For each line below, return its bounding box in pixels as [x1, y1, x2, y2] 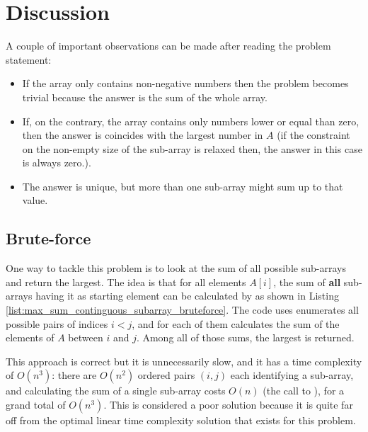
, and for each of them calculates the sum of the [132, 316, 340, 331]
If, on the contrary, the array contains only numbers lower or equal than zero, [22, 113, 360, 128]
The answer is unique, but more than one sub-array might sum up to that [22, 178, 343, 193]
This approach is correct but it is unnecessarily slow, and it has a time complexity [6, 353, 362, 368]
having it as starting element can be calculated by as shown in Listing [35, 288, 339, 303]
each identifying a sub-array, [230, 368, 354, 382]
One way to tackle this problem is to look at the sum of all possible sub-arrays [6, 261, 346, 275]
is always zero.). [22, 155, 91, 170]
